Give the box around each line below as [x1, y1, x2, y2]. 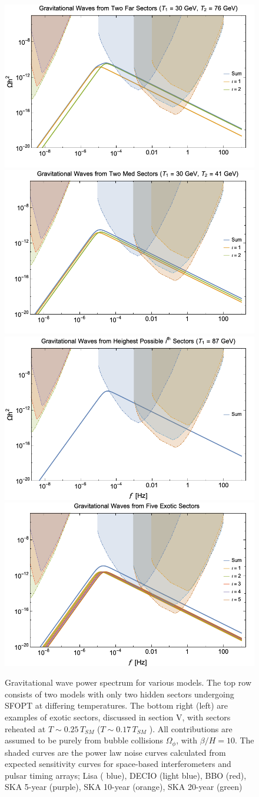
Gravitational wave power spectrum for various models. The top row [5, 676, 251, 689]
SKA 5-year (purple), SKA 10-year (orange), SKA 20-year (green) [5, 781, 243, 793]
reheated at [5, 722, 46, 735]
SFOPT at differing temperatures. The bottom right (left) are [5, 699, 228, 712]
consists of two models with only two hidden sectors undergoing [5, 687, 234, 700]
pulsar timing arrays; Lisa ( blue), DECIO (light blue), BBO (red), [5, 769, 247, 781]
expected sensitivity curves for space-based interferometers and [5, 758, 231, 770]
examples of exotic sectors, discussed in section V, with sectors [5, 710, 231, 723]
